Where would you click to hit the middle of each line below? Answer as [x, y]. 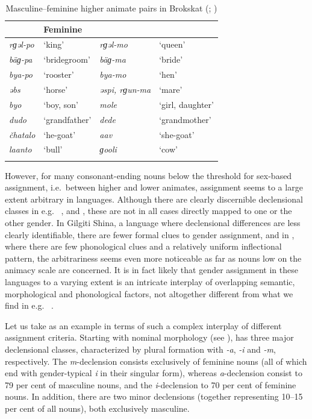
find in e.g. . [29, 305]
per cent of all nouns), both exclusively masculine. [97, 408]
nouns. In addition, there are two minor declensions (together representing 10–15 [154, 396]
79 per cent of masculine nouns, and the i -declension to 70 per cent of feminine [151, 384]
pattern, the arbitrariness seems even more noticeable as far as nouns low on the [153, 258]
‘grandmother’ [185, 119]
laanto [20, 149]
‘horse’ [56, 89]
